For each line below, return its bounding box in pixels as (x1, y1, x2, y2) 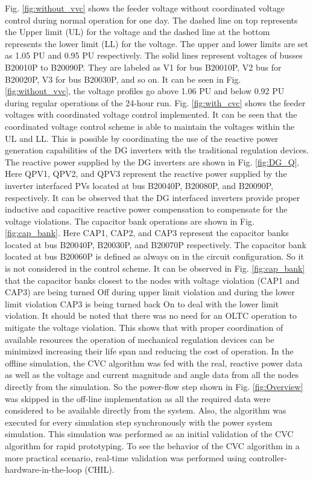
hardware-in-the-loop (5, 463, 82, 476)
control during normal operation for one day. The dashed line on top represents (5, 13, 298, 26)
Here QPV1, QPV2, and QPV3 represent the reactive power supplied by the (5, 167, 287, 180)
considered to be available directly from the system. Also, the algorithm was (5, 404, 286, 417)
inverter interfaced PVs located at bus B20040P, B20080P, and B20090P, (5, 179, 273, 191)
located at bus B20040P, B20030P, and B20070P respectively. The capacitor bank (5, 238, 306, 251)
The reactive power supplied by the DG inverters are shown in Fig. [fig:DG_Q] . (5, 155, 300, 168)
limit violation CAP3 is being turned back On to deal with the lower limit (5, 297, 279, 310)
